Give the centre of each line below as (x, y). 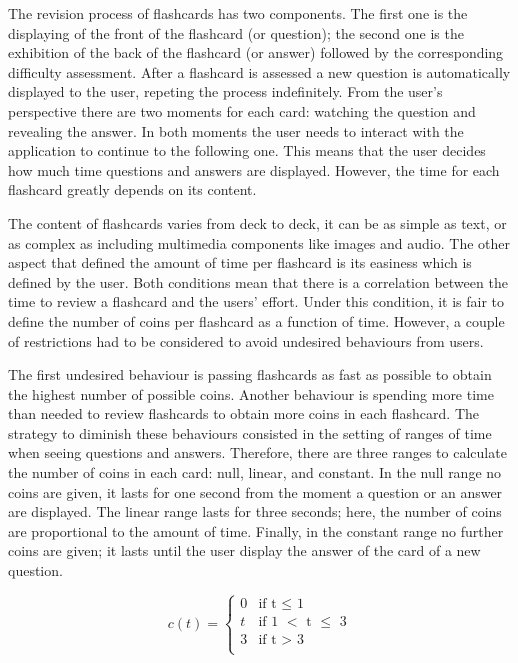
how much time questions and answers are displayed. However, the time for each (254, 169)
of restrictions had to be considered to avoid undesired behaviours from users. (246, 340)
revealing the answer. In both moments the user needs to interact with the (236, 130)
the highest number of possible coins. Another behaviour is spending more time (251, 393)
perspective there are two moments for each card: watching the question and (242, 110)
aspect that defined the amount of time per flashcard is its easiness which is (240, 262)
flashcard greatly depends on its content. (132, 189)
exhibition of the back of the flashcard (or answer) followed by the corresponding (256, 52)
